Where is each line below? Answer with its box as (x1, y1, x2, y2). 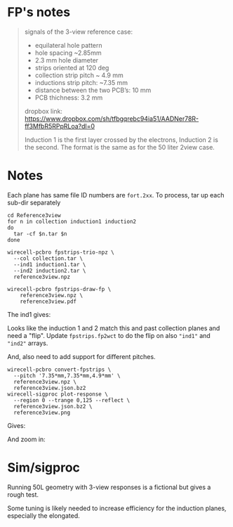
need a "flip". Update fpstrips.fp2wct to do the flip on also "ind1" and (7, 331, 211, 339)
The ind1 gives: (7, 310, 51, 318)
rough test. (7, 490, 39, 499)
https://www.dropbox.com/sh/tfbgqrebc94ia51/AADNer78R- (24, 114, 199, 123)
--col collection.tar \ (13, 254, 83, 262)
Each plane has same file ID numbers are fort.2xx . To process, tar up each (7, 190, 225, 199)
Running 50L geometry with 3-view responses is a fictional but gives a (7, 483, 211, 491)
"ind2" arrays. (7, 339, 48, 347)
